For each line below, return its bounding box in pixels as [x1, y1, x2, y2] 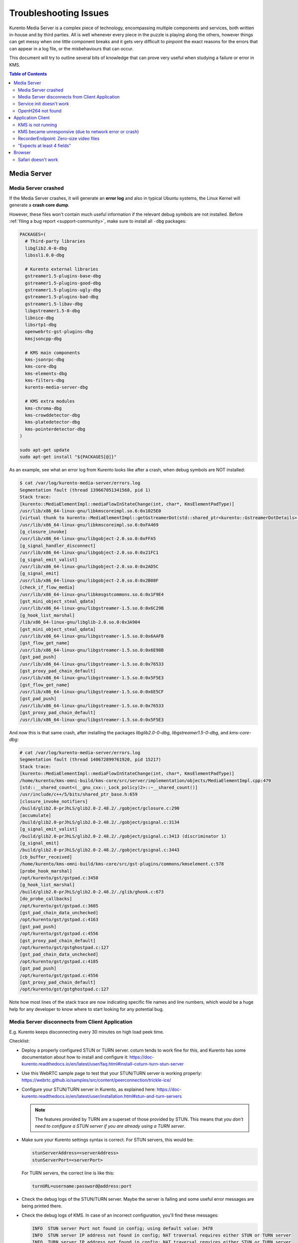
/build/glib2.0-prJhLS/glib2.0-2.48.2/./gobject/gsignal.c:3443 [19, 847, 180, 853]
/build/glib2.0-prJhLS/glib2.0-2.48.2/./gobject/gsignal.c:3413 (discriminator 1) [19, 833, 227, 839]
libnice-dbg [25, 315, 54, 321]
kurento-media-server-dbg [25, 384, 88, 390]
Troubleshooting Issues [9, 7, 109, 18]
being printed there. [21, 1203, 62, 1209]
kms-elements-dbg [25, 370, 67, 376]
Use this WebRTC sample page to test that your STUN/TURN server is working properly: [21, 1070, 202, 1076]
